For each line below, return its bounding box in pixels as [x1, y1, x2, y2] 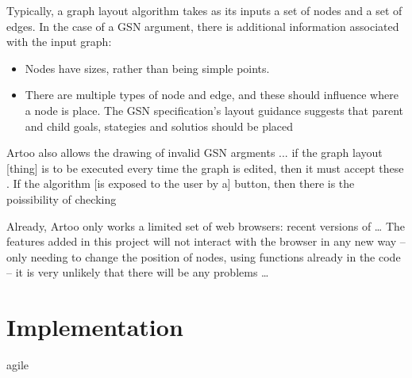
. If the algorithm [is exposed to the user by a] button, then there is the [6, 175, 355, 192]
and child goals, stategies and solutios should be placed [25, 117, 294, 134]
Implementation [6, 311, 183, 343]
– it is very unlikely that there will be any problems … [6, 264, 269, 281]
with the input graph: [6, 33, 112, 50]
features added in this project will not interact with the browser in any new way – [6, 233, 406, 250]
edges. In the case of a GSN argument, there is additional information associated [6, 17, 399, 34]
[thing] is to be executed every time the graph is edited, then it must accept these [6, 159, 404, 176]
